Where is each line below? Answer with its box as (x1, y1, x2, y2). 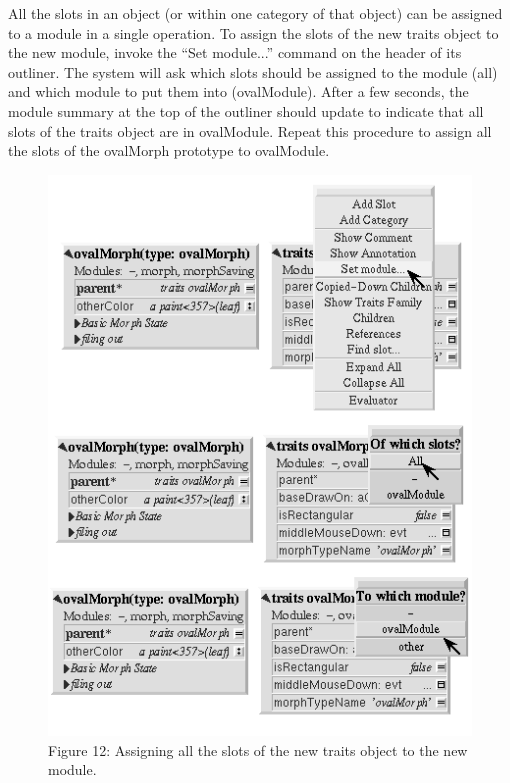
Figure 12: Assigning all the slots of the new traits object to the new (48, 739, 468, 760)
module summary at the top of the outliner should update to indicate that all (8, 100, 484, 121)
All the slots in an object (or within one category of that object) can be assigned (8, 3, 503, 23)
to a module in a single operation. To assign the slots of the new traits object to (8, 22, 499, 43)
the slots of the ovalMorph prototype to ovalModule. (8, 140, 330, 161)
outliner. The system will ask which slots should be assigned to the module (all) (8, 61, 498, 82)
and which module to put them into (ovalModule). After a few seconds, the (8, 81, 469, 102)
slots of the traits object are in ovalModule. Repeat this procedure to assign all (8, 120, 492, 141)
